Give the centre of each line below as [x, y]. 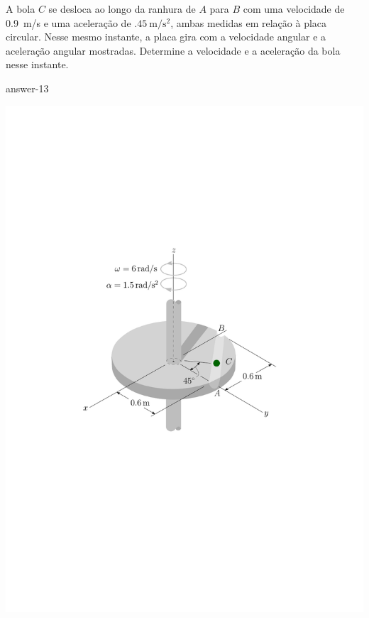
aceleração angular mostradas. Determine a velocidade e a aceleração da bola [173, 50]
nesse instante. [37, 64]
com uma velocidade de [294, 9]
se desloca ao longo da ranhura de [122, 9]
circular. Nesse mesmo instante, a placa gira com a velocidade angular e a [166, 37]
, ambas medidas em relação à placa [249, 22]
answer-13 [27, 88]
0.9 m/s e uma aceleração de [68, 22]
